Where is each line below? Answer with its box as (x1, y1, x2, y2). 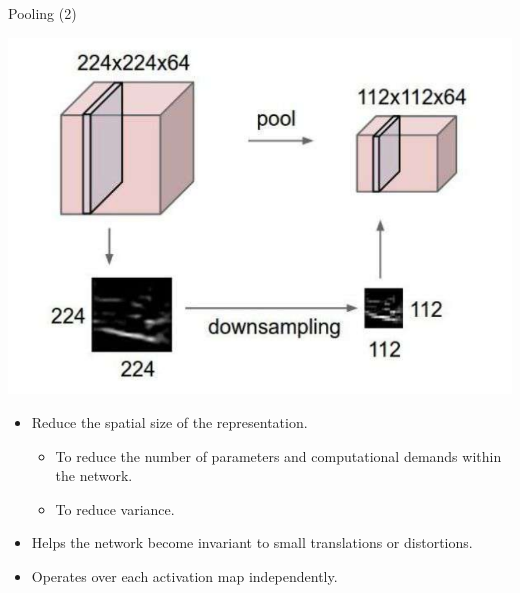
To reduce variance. (55, 498, 175, 519)
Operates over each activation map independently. (31, 565, 338, 586)
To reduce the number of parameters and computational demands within (55, 445, 502, 466)
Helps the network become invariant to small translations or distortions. (31, 532, 473, 553)
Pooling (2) (8, 3, 77, 23)
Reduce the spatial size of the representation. (31, 412, 308, 433)
